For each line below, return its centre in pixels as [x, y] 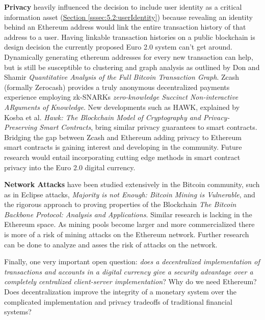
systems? [18, 312]
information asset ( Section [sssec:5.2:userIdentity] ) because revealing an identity [128, 17]
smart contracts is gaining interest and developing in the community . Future [123, 147]
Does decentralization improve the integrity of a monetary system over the [120, 292]
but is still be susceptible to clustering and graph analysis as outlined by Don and [132, 67]
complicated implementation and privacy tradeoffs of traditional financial [118, 301]
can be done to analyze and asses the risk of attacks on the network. [111, 244]
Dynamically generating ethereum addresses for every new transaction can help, [129, 56]
